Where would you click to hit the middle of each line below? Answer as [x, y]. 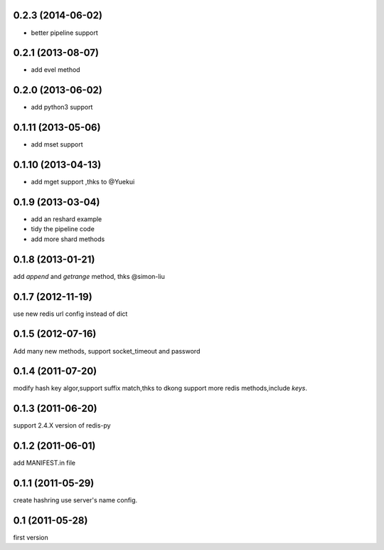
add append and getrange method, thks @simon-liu [89, 276]
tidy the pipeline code [63, 229]
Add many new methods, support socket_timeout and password [107, 351]
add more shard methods [68, 239]
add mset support [57, 144]
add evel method [56, 70]
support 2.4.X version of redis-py [62, 425]
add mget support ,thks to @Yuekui [83, 182]
